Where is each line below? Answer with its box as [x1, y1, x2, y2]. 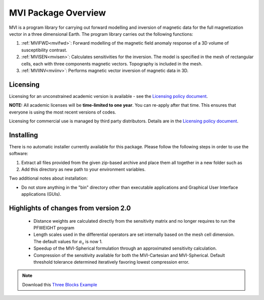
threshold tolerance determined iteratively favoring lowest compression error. [33, 259, 190, 265]
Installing [9, 131, 39, 139]
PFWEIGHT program [33, 225, 74, 231]
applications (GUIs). [21, 191, 62, 197]
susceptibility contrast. [21, 47, 67, 53]
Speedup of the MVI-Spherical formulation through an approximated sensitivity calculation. [33, 245, 217, 252]
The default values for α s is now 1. [33, 238, 103, 246]
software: [9, 151, 28, 157]
